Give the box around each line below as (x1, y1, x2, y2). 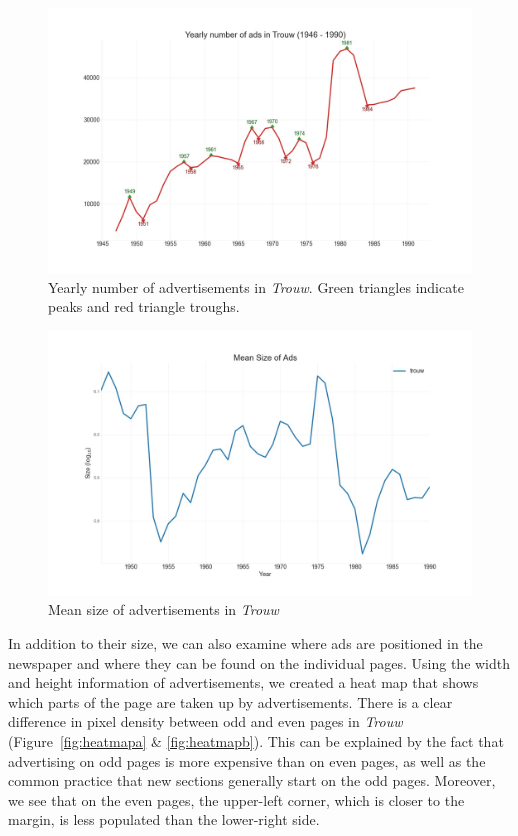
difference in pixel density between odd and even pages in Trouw (8, 711, 403, 732)
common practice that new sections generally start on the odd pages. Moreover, (8, 770, 496, 791)
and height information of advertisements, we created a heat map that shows (8, 672, 479, 693)
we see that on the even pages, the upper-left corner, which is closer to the (8, 789, 465, 810)
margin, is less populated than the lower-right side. (8, 809, 320, 830)
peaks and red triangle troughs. (48, 296, 240, 317)
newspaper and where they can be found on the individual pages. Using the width (8, 652, 511, 673)
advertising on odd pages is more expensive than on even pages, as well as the (8, 750, 486, 771)
